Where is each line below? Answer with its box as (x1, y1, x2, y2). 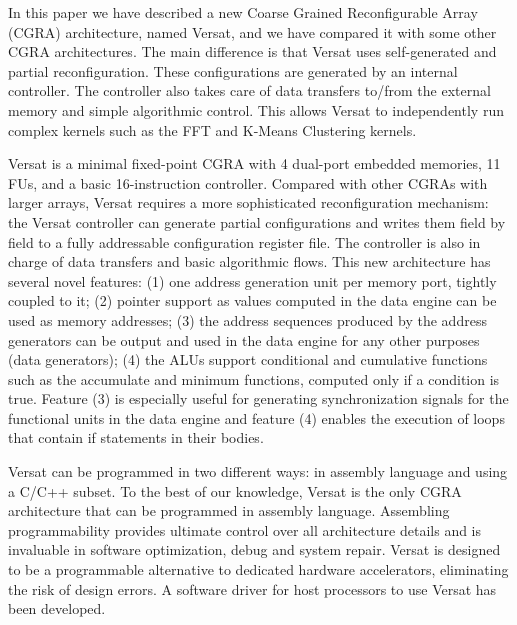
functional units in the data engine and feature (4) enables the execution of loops (8, 407, 505, 428)
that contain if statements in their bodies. (8, 427, 264, 448)
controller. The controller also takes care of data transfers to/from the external (8, 80, 491, 101)
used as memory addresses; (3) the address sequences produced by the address (8, 309, 487, 330)
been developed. (8, 598, 106, 619)
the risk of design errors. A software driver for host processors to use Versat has (8, 578, 497, 599)
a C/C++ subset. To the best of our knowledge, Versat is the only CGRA (8, 480, 462, 501)
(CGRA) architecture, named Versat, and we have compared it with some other (8, 21, 497, 42)
